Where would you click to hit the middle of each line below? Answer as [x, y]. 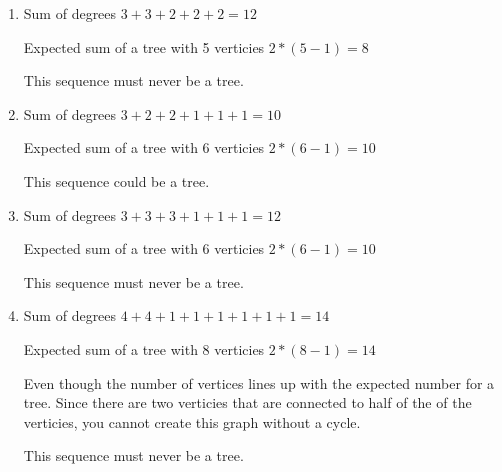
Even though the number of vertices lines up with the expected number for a [259, 382]
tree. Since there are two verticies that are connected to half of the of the [247, 402]
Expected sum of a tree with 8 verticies [144, 348]
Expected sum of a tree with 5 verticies [144, 46]
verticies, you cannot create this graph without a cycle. [192, 421]
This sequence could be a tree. [116, 180]
